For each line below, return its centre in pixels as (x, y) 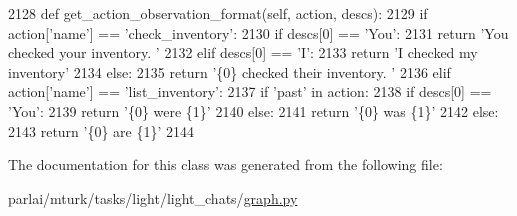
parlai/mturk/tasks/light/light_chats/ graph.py (153, 197)
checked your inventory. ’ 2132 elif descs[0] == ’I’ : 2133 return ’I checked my (243, 52)
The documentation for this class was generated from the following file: (225, 164)
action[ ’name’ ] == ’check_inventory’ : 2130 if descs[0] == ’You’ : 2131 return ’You (258, 32)
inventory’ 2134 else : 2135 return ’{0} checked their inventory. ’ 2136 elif (229, 71)
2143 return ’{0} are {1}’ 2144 (101, 130)
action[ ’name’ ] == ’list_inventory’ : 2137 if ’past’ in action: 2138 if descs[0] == (250, 91)
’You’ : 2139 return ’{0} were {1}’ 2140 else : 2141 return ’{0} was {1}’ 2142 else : (253, 110)
